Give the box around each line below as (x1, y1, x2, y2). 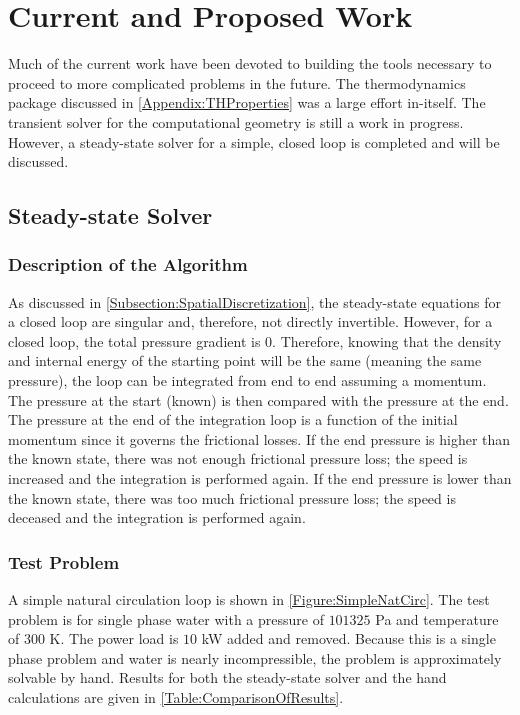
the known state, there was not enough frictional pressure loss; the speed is (8, 448, 468, 469)
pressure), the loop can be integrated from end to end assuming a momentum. (8, 370, 487, 391)
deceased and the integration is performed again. (8, 507, 306, 528)
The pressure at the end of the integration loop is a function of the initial (8, 409, 458, 430)
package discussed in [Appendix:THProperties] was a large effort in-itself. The (8, 92, 486, 113)
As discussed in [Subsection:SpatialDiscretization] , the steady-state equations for (8, 291, 501, 312)
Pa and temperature (375, 608, 499, 629)
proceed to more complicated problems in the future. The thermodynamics (8, 72, 466, 93)
